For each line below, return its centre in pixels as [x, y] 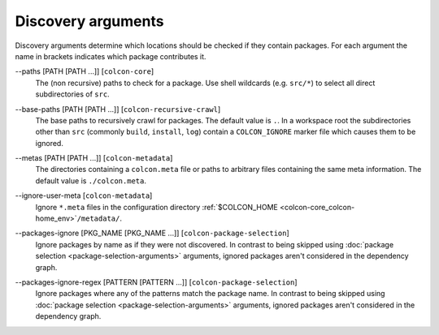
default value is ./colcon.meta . [91, 180]
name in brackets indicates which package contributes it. [111, 56]
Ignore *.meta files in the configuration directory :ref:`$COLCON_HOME [156, 207]
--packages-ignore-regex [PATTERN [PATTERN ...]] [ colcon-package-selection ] [156, 282]
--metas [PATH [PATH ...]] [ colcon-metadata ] [94, 158]
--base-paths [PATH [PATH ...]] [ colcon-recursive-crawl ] [118, 109]
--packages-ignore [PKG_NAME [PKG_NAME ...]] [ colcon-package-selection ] [152, 233]
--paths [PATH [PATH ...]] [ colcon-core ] [85, 71]
